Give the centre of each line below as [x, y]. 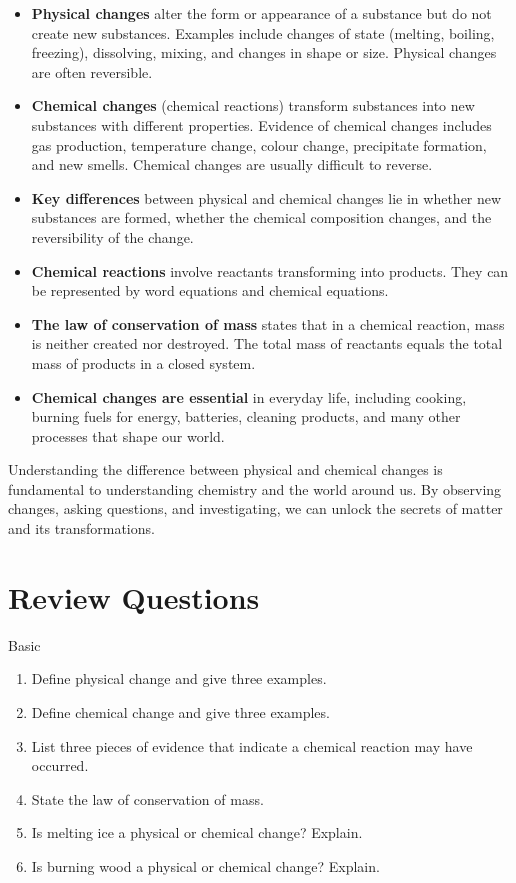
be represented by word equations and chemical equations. [210, 290]
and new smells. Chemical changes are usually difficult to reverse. [232, 164]
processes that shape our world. [128, 435]
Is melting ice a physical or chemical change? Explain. [197, 832]
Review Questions [134, 596]
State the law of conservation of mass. [147, 798]
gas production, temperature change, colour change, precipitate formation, [259, 144]
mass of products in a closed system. [143, 362]
